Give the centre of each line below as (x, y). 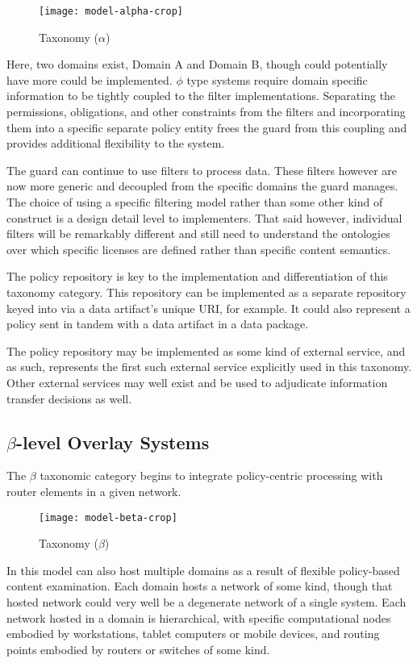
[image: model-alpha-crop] (111, 11)
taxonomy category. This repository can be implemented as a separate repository (206, 292)
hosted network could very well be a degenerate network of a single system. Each (206, 601)
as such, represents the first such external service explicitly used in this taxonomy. (209, 367)
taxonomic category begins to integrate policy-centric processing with (211, 475)
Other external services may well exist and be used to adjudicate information (197, 382)
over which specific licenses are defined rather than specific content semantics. (199, 249)
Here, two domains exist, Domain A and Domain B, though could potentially (197, 64)
